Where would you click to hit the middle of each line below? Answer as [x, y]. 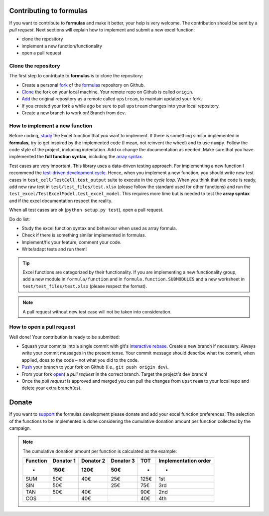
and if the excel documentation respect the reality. [61, 201]
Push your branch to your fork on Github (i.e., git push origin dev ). [95, 367]
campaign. [20, 428]
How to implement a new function [51, 126]
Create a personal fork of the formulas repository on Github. [83, 85]
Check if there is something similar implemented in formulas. [84, 235]
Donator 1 [64, 461]
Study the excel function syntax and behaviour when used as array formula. [99, 228]
